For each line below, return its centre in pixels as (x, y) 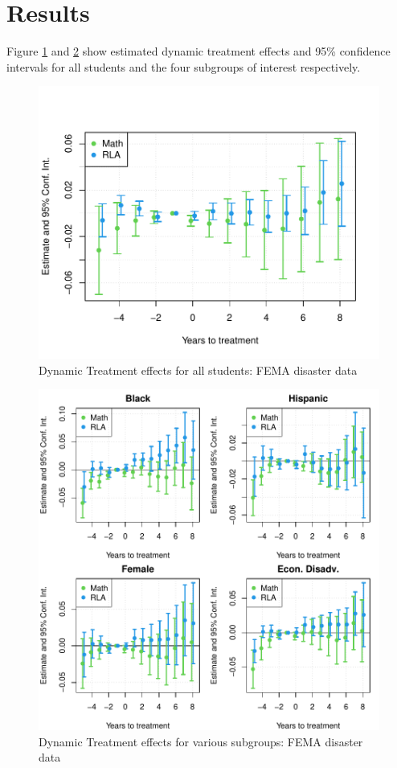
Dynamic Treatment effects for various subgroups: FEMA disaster (201, 741)
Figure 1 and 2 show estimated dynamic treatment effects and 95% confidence (198, 51)
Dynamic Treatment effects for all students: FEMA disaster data (198, 370)
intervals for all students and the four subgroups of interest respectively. (184, 66)
